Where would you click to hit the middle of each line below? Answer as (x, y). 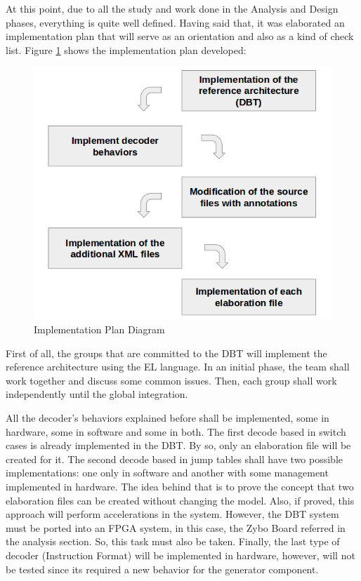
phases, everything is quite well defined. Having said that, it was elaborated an (175, 22)
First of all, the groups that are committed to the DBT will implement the (166, 353)
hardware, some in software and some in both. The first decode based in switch (176, 431)
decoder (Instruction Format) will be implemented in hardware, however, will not (180, 555)
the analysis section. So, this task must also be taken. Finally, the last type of (173, 541)
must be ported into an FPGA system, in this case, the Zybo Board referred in (176, 527)
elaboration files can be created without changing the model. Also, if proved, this (180, 500)
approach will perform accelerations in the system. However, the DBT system (172, 514)
